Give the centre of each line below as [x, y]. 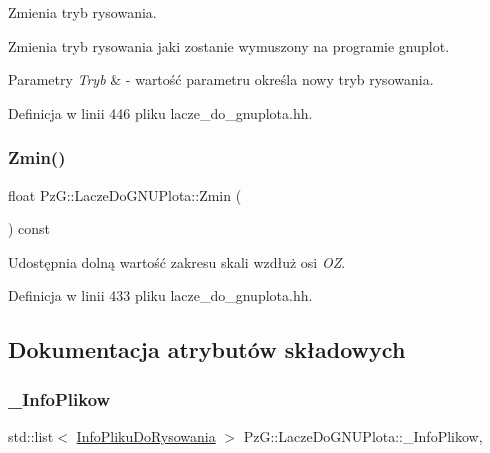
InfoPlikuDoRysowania [146, 435]
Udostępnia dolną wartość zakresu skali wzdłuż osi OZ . [177, 261]
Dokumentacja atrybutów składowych [207, 349]
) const [29, 228]
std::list [31, 435]
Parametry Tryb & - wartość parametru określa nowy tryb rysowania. [221, 79]
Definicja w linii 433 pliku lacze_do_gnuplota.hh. [160, 295]
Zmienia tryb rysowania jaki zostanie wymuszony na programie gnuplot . [229, 45]
